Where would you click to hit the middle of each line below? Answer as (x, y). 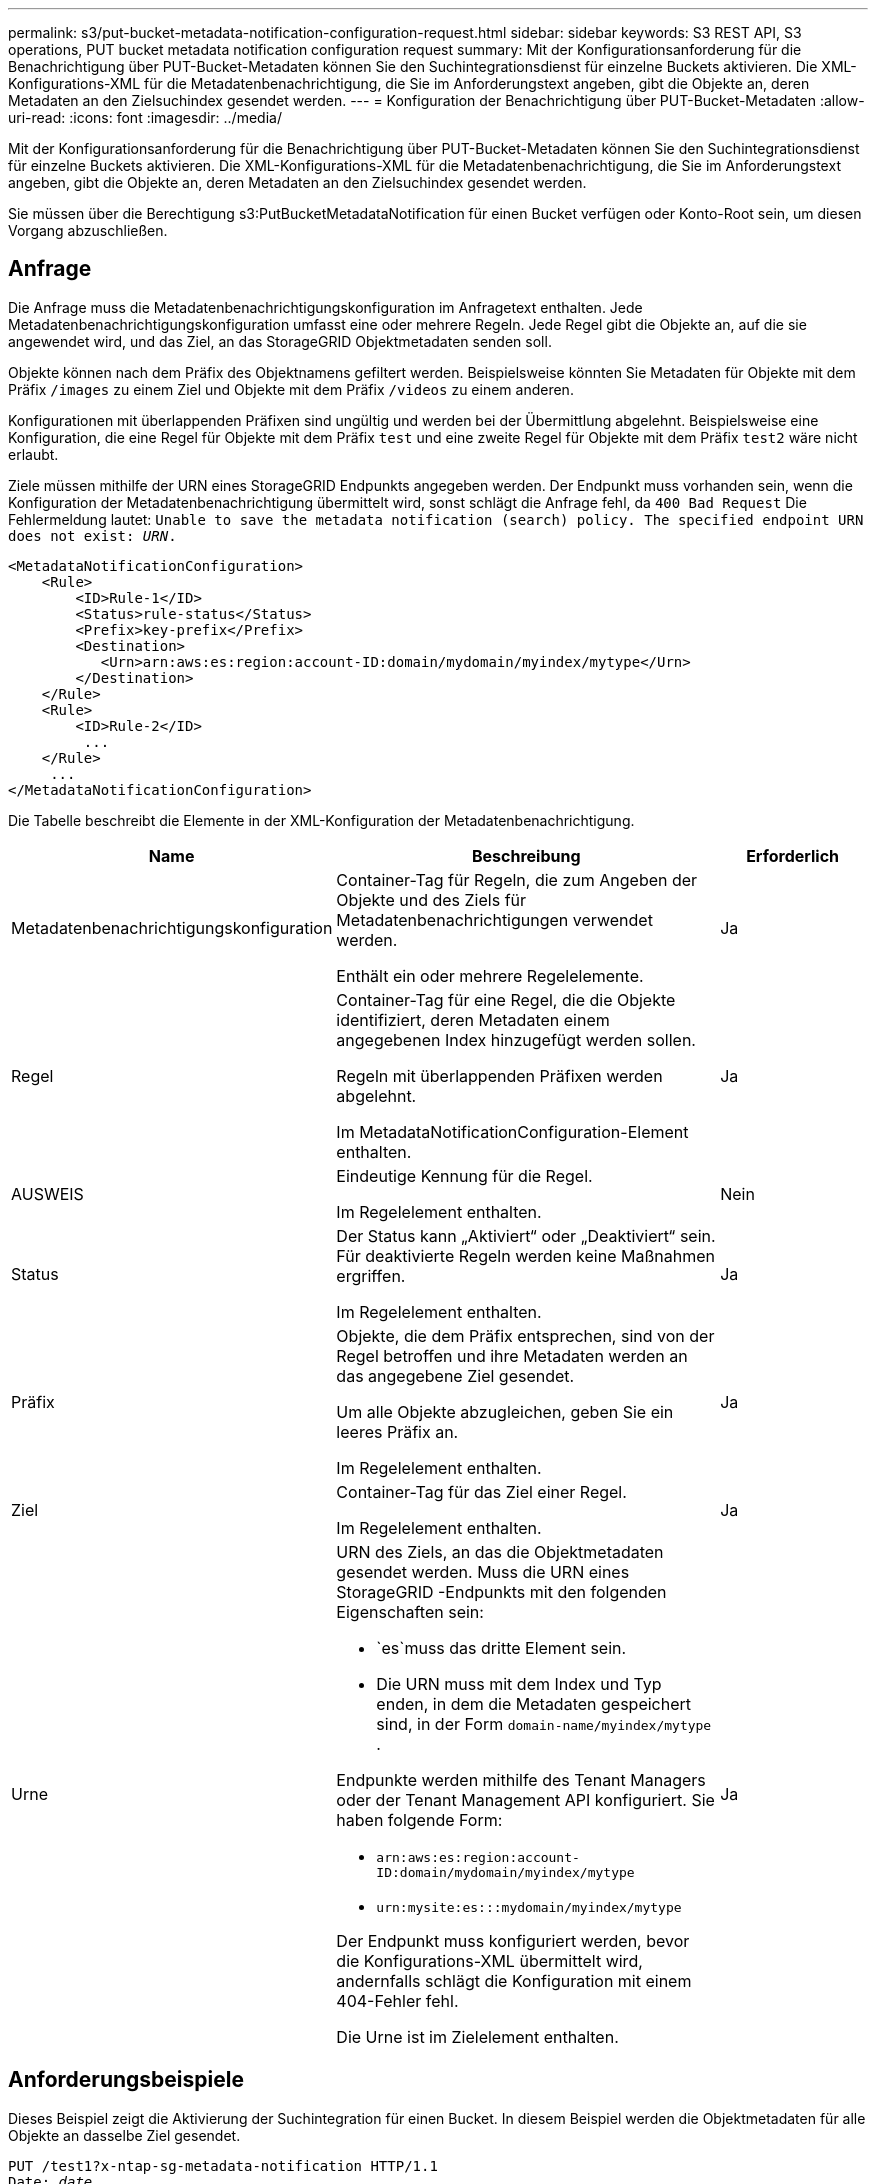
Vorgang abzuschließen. (88, 230)
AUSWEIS (47, 1193)
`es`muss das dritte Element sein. (501, 1647)
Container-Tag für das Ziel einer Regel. (481, 1491)
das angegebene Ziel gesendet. (455, 1375)
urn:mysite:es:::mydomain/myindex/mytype (529, 1907)
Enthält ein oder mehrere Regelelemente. (490, 975)
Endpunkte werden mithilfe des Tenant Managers (521, 1779)
